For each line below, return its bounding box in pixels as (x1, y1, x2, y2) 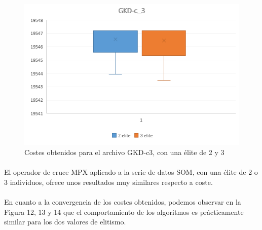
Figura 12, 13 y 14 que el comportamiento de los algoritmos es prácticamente (4, 206, 244, 217)
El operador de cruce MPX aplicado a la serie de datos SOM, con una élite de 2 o (4, 167, 258, 177)
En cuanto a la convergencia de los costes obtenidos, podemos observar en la (4, 196, 241, 207)
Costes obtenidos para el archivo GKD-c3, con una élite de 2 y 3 (24, 146, 224, 157)
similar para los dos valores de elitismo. (4, 216, 126, 227)
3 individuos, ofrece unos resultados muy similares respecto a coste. (4, 176, 213, 187)
